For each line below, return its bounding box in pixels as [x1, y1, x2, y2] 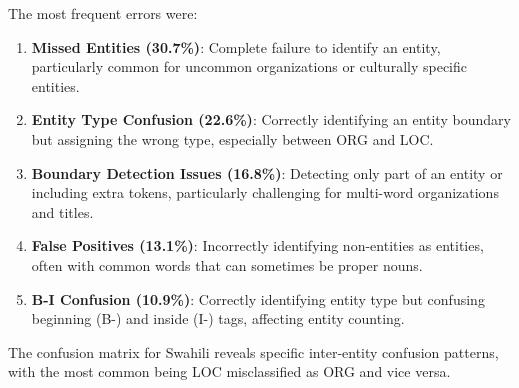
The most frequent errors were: [8, 3, 198, 23]
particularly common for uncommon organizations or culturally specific [31, 56, 467, 77]
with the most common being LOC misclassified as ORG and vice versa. [8, 361, 451, 382]
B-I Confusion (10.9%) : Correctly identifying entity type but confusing [31, 288, 485, 309]
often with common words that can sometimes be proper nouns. [31, 254, 423, 275]
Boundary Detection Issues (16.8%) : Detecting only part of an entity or [31, 162, 503, 183]
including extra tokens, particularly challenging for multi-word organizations [31, 182, 499, 203]
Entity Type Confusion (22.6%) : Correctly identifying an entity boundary [31, 109, 511, 130]
